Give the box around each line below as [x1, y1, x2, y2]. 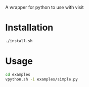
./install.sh [5, 38, 33, 43]
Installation [5, 22, 54, 33]
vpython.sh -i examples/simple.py [5, 76, 78, 82]
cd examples [5, 72, 30, 77]
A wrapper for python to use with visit [5, 5, 84, 10]
